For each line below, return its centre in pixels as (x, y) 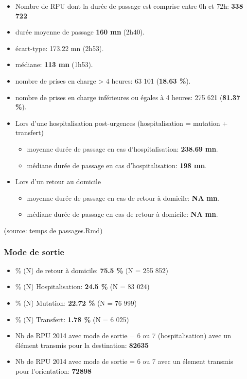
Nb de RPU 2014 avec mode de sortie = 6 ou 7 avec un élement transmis (124, 361)
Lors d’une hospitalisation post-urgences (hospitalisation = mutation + (122, 123)
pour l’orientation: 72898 (53, 370)
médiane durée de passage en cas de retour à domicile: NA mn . (123, 214)
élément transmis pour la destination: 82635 (82, 345)
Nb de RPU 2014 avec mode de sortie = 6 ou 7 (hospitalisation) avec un (123, 336)
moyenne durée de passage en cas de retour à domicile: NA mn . (123, 198)
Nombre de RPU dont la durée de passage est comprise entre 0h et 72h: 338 (129, 6)
